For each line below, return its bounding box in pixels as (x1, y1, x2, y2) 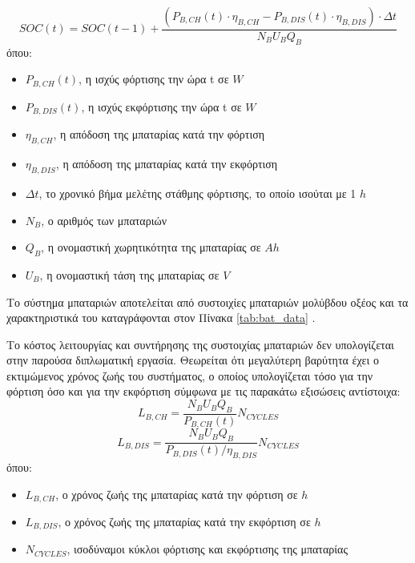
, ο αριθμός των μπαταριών (41, 211, 167, 228)
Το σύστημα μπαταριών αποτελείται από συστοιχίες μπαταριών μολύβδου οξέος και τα (6, 293, 409, 310)
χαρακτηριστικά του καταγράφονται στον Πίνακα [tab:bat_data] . (6, 309, 316, 326)
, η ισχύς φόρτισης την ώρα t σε (79, 70, 229, 87)
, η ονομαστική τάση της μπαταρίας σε (39, 266, 220, 283)
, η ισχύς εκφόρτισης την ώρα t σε (81, 98, 242, 115)
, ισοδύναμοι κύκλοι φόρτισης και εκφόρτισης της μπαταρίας (66, 541, 348, 557)
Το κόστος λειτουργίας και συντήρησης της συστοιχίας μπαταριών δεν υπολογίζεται (6, 336, 394, 352)
